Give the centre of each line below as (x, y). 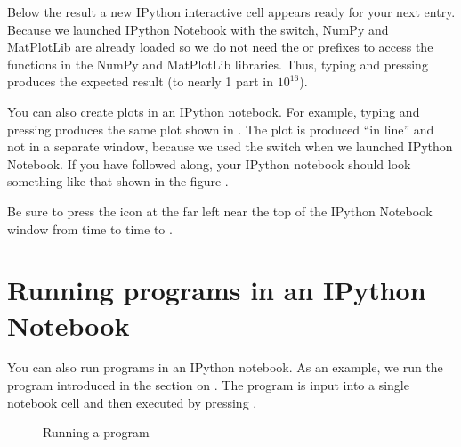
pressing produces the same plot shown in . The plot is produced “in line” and (221, 129)
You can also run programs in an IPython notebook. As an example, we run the (225, 367)
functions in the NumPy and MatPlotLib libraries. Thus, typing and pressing (218, 64)
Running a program (96, 432)
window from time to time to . (90, 228)
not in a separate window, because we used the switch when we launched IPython (230, 146)
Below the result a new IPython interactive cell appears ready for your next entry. (231, 12)
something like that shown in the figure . (118, 181)
